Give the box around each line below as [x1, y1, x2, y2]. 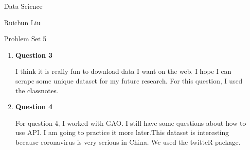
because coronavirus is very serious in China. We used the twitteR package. [15, 136, 241, 147]
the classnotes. [15, 85, 58, 95]
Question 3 [15, 50, 53, 60]
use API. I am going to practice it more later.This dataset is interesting [15, 127, 229, 137]
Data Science [4, 1, 43, 11]
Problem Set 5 [4, 33, 47, 44]
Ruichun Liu [4, 17, 41, 27]
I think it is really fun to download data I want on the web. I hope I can [15, 66, 232, 76]
